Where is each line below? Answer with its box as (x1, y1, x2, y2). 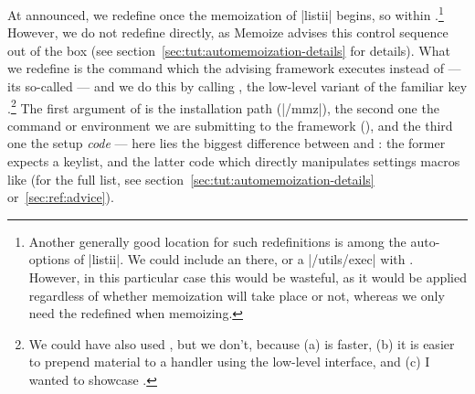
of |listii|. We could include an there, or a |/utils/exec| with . (73, 250, 414, 269)
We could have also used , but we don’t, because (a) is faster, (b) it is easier (28, 334, 455, 353)
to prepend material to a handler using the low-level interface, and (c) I (28, 352, 430, 371)
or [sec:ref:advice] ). (7, 187, 114, 207)
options (28, 250, 70, 269)
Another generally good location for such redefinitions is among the (28, 231, 406, 250)
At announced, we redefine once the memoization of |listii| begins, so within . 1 (7, 3, 444, 24)
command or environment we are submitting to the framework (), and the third (7, 115, 453, 134)
